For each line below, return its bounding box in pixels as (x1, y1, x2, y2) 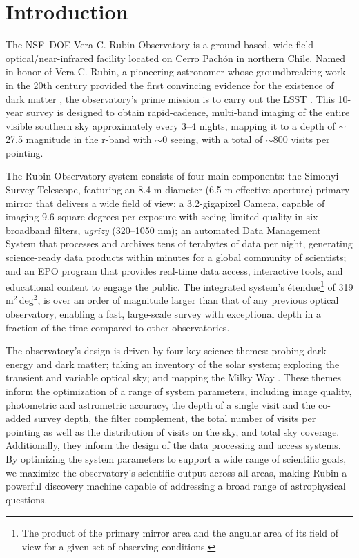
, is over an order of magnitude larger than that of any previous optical (37, 293, 339, 307)
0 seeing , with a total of (162, 132, 263, 146)
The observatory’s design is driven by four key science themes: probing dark (6, 343, 327, 358)
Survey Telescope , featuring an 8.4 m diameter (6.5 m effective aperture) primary (6, 182, 350, 197)
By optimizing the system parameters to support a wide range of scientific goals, (6, 452, 347, 465)
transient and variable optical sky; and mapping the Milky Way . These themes (6, 370, 342, 385)
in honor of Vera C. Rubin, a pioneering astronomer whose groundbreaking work (6, 64, 346, 79)
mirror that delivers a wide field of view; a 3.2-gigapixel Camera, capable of (6, 195, 325, 210)
